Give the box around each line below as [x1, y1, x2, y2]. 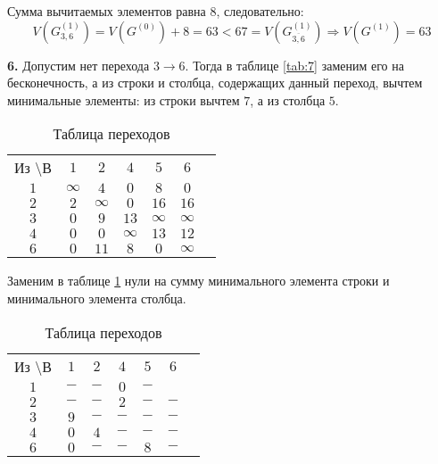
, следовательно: [216, 2, 304, 20]
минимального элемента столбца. [7, 288, 186, 307]
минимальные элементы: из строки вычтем [7, 90, 240, 109]
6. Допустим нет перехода [7, 55, 150, 74]
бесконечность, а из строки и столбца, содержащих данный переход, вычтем [7, 73, 423, 92]
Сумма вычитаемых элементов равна [7, 2, 206, 20]
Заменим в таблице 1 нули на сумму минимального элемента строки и [7, 271, 390, 290]
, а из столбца [250, 90, 326, 109]
